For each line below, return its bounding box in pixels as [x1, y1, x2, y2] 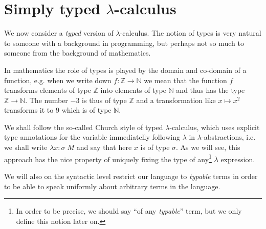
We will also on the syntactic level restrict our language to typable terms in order [4, 170, 258, 181]
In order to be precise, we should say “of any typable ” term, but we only [16, 206, 242, 216]
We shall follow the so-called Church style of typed [4, 121, 163, 132]
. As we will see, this [176, 142, 240, 152]
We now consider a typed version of [4, 28, 114, 38]
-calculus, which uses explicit [169, 121, 260, 132]
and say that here [76, 142, 132, 152]
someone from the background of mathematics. [4, 47, 151, 58]
